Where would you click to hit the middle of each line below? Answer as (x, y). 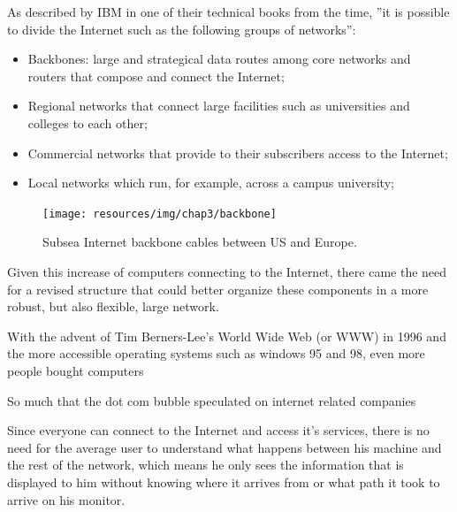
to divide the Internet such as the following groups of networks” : (182, 29)
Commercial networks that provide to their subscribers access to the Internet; (238, 153)
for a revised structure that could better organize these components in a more (218, 289)
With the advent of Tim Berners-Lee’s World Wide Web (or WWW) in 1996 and (227, 336)
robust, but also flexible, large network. (113, 306)
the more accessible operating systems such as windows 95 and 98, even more (216, 353)
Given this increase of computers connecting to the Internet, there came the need (227, 271)
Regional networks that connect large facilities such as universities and (219, 106)
